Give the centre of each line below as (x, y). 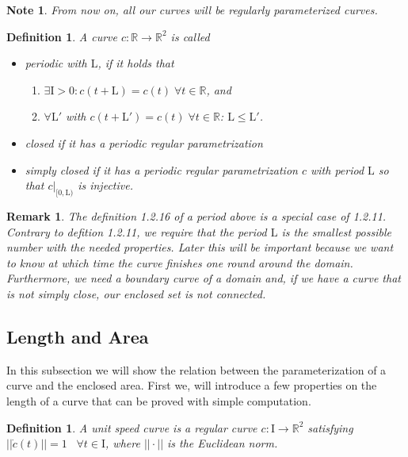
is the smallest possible (336, 231)
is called (190, 36)
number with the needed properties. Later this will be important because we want (200, 247)
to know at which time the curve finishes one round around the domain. (180, 262)
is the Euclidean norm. (223, 443)
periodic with (56, 63)
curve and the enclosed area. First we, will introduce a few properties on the (192, 385)
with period (337, 169)
